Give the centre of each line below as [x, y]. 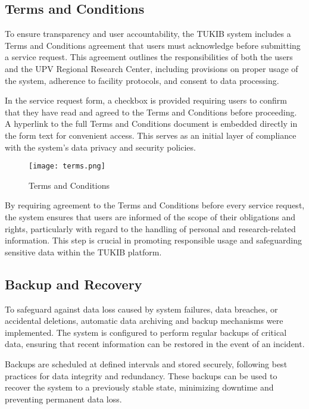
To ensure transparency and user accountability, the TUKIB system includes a [148, 34]
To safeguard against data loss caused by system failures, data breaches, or [141, 309]
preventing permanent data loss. [63, 399]
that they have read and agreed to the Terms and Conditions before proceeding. [151, 112]
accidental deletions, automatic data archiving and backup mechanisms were [144, 321]
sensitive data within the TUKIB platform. [83, 252]
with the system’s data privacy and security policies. [100, 147]
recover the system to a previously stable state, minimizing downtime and [139, 387]
